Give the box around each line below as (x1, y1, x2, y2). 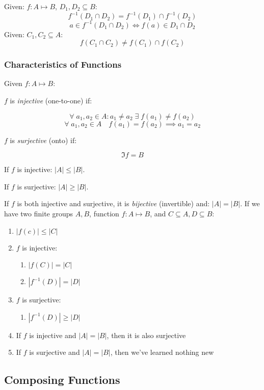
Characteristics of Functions (4, 58, 122, 71)
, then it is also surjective (107, 329, 186, 340)
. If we (240, 198, 260, 209)
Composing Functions (4, 372, 120, 387)
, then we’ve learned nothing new (110, 347, 214, 357)
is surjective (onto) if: (10, 134, 77, 145)
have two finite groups (4, 208, 73, 218)
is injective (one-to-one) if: (10, 95, 92, 105)
